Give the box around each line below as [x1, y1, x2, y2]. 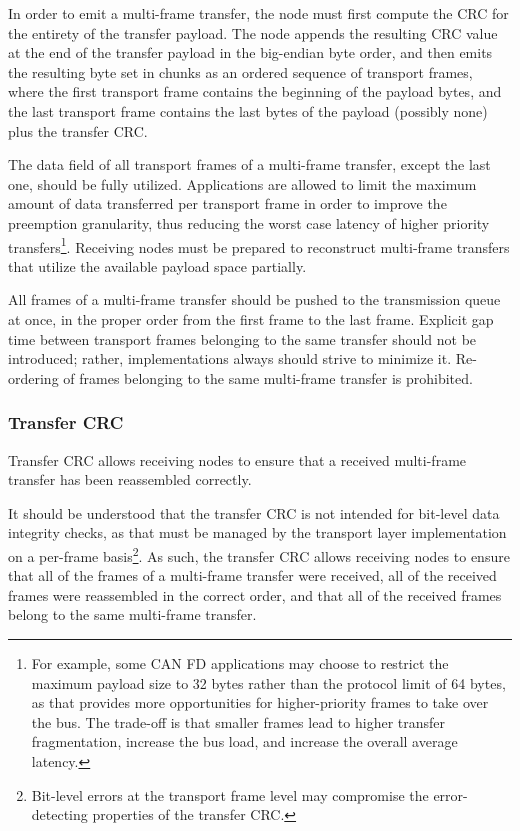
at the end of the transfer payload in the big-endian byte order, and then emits [8, 42, 493, 63]
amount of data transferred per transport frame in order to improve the [8, 193, 447, 214]
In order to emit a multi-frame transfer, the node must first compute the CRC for [8, 3, 509, 23]
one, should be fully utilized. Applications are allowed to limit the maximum [8, 173, 477, 194]
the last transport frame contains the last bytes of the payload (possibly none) [8, 100, 488, 121]
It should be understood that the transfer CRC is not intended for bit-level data [8, 502, 500, 523]
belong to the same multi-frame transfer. [8, 604, 257, 625]
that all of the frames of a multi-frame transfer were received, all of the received [8, 565, 497, 586]
